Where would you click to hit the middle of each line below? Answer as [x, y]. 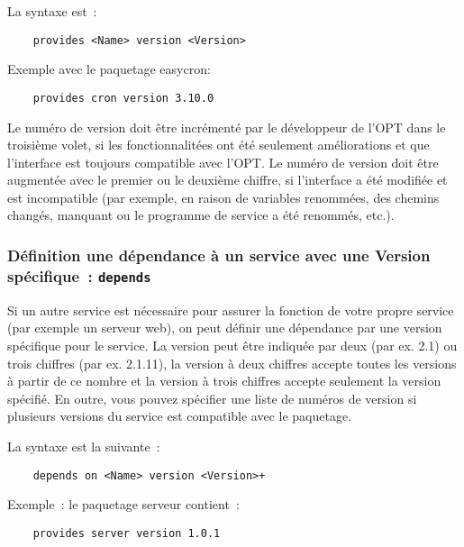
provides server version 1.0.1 [127, 533]
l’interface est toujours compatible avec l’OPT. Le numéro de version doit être [223, 162]
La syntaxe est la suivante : [84, 446]
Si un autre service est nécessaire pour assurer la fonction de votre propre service [231, 310]
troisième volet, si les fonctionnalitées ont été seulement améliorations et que [218, 145]
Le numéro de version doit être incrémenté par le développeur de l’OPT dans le [227, 127]
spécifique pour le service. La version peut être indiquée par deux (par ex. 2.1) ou [232, 345]
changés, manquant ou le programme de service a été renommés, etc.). [201, 215]
